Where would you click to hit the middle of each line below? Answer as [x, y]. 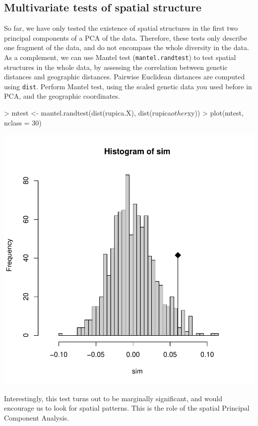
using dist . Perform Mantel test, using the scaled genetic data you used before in [128, 86]
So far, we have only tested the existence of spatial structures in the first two [121, 28]
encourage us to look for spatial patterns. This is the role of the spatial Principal [127, 408]
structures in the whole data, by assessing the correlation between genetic [116, 67]
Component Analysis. [36, 418]
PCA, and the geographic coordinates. [62, 96]
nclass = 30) [23, 122]
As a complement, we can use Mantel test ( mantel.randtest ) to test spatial [120, 57]
